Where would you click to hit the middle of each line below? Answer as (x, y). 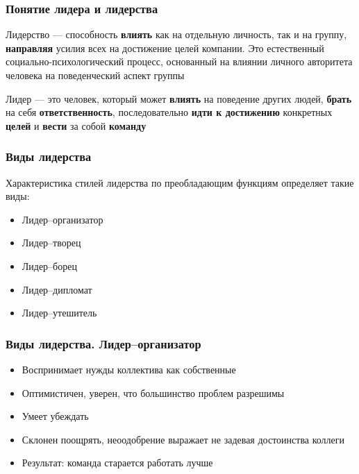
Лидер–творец (51, 243)
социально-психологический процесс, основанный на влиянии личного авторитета (179, 61)
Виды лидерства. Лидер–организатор (103, 343)
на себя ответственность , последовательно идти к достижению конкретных (169, 112)
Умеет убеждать (55, 416)
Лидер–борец (49, 265)
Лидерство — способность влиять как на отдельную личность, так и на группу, (176, 34)
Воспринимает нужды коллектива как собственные (129, 369)
